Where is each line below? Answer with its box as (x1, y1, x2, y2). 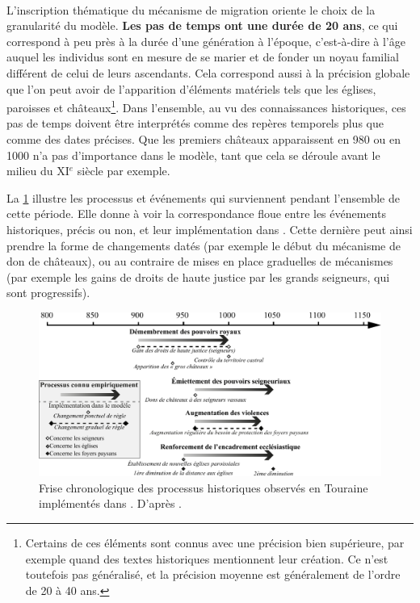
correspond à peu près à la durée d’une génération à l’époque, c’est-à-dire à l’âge (6, 32, 405, 49)
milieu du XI (6, 162, 69, 179)
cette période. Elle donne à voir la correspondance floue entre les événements (6, 205, 386, 222)
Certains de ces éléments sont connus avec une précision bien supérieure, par (25, 534, 405, 551)
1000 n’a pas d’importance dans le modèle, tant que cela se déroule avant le (6, 146, 380, 163)
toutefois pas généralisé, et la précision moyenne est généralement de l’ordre (25, 566, 401, 583)
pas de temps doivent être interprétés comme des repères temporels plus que (6, 115, 384, 132)
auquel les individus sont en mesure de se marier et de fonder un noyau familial (6, 48, 399, 65)
